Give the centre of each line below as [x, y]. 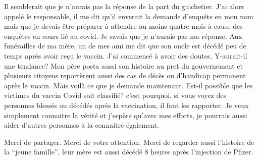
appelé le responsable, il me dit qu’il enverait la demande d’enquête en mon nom [129, 16]
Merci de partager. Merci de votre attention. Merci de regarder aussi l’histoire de [129, 142]
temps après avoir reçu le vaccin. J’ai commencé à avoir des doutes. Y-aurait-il [126, 55]
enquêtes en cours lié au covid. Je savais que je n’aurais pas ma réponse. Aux [123, 36]
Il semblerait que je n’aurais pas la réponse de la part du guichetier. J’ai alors [124, 6]
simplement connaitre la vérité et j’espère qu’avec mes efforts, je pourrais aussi [126, 115]
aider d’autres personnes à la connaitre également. [82, 125]
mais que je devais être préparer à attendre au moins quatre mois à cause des [123, 26]
